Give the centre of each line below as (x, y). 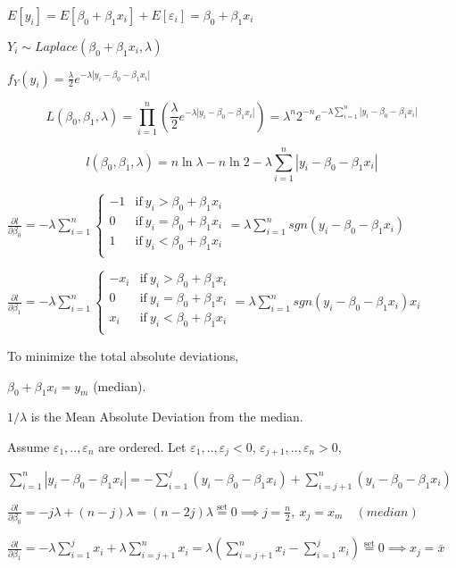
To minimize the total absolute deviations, (123, 355)
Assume (29, 446)
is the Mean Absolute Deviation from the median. (167, 417)
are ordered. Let (142, 446)
